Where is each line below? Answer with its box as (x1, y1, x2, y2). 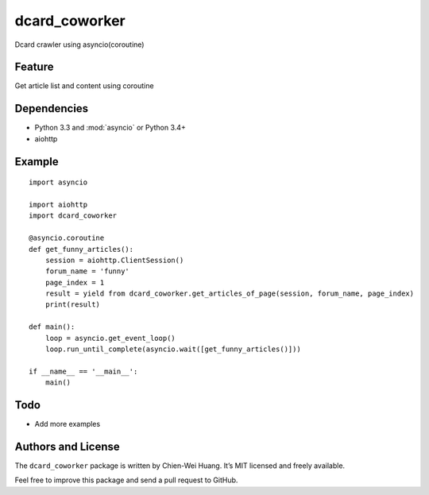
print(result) (44, 300, 101, 309)
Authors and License (14, 439, 120, 453)
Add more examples (34, 420, 101, 429)
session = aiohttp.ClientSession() (44, 255, 184, 265)
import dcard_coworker (29, 211, 118, 220)
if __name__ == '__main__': (29, 366, 138, 376)
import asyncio (29, 178, 88, 187)
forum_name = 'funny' (44, 267, 130, 276)
